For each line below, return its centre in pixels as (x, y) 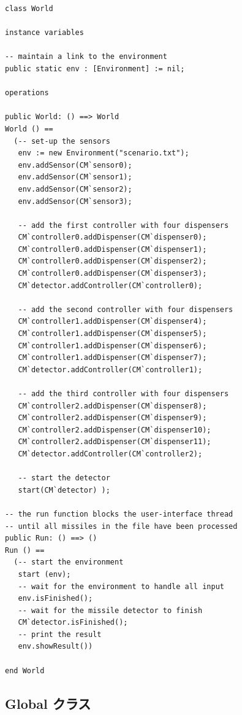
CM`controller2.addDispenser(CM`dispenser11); (115, 442)
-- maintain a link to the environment (86, 57)
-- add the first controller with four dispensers (123, 225)
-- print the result (60, 634)
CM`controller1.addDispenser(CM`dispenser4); (112, 322)
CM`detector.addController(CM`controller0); (110, 285)
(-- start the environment (69, 562)
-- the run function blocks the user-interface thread (119, 514)
